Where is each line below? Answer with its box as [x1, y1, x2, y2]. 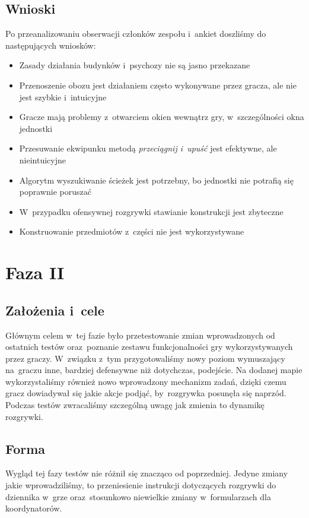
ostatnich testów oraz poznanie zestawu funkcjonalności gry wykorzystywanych [5, 340, 293, 353]
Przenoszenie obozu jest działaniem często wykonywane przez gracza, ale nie [19, 78, 297, 91]
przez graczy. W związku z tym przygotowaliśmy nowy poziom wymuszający [5, 352, 285, 364]
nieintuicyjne [19, 153, 66, 166]
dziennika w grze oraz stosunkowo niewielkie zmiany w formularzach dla [5, 490, 271, 503]
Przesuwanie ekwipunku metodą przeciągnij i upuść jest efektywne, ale [19, 142, 277, 154]
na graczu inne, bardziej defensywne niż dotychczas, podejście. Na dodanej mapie [5, 364, 302, 376]
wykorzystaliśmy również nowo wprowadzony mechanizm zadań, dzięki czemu [5, 375, 286, 387]
